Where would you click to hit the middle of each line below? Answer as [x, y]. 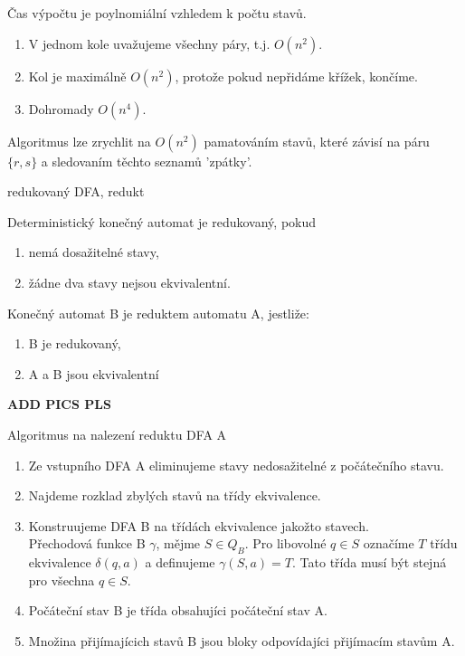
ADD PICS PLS [59, 404]
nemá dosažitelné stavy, [94, 252]
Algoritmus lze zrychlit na [79, 141]
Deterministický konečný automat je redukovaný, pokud [162, 221]
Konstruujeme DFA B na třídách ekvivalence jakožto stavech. [199, 525]
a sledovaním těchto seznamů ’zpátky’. [147, 161]
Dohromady [61, 108]
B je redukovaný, [75, 343]
